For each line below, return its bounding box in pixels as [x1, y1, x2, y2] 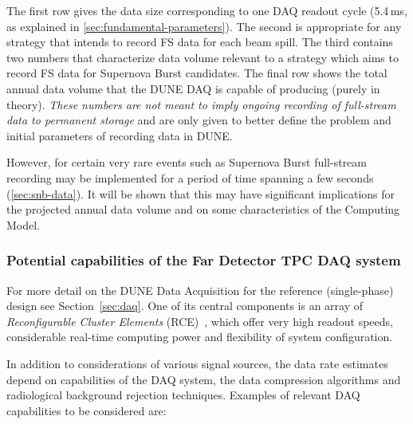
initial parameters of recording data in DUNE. [6, 127, 233, 143]
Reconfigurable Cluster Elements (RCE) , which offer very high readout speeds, [6, 312, 393, 329]
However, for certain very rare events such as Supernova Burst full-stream [6, 154, 368, 171]
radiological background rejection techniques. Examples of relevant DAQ [6, 387, 360, 403]
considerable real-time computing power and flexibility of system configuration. [6, 328, 393, 345]
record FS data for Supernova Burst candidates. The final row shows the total [6, 65, 387, 81]
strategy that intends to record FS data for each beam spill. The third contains [6, 33, 393, 50]
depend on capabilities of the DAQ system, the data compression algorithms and [6, 371, 401, 387]
